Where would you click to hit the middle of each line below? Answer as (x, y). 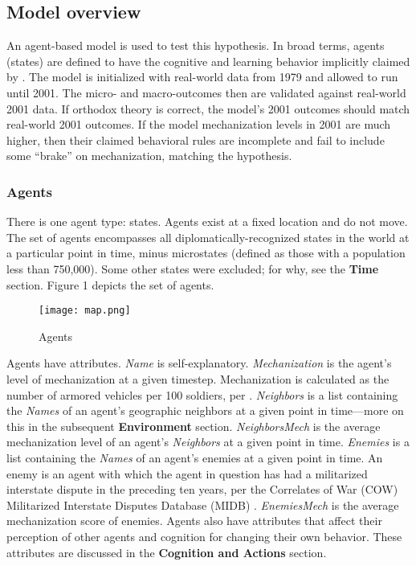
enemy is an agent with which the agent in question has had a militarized (187, 473)
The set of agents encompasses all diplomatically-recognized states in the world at (208, 237)
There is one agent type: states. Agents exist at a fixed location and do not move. (207, 221)
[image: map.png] (85, 311)
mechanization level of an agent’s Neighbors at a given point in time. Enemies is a (208, 442)
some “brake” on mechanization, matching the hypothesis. (149, 156)
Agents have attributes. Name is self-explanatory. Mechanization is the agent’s (199, 363)
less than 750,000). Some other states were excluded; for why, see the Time (193, 268)
